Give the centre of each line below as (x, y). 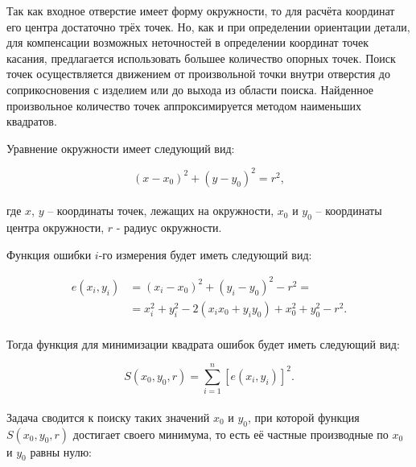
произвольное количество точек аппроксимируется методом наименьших (184, 105)
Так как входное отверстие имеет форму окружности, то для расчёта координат (201, 10)
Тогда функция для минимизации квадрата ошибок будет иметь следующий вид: (203, 343)
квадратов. (32, 121)
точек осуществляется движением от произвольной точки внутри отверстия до (198, 74)
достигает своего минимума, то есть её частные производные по (231, 434)
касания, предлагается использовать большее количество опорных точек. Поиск (201, 58)
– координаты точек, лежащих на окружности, (161, 211)
